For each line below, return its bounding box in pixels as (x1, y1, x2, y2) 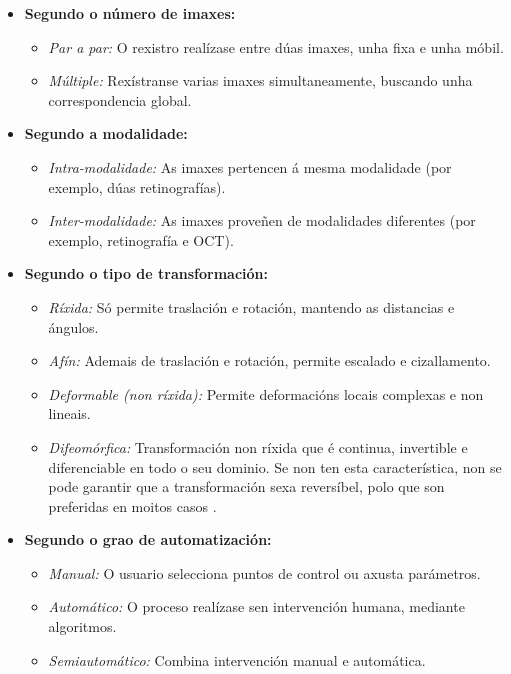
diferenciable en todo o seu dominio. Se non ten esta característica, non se (48, 456, 502, 477)
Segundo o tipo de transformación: (24, 263, 268, 284)
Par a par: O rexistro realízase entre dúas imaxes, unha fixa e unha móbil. (48, 36, 504, 57)
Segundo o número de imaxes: (24, 3, 236, 23)
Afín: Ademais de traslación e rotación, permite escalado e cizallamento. (48, 350, 491, 371)
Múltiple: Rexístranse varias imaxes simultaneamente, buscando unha (48, 70, 473, 91)
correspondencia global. (48, 89, 192, 110)
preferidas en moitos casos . (48, 495, 217, 516)
